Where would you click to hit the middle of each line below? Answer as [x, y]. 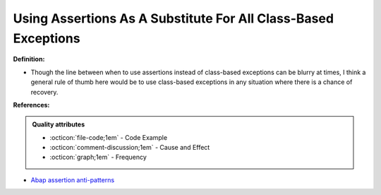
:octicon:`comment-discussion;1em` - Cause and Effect [130, 148]
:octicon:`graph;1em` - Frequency [98, 157]
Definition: [29, 59]
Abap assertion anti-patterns [73, 179]
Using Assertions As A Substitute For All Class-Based [174, 18]
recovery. [44, 92]
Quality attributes [58, 124]
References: [31, 105]
